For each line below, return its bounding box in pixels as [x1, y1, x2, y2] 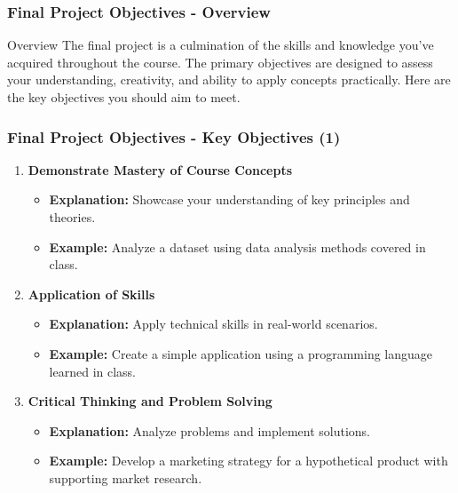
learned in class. [49, 362, 137, 380]
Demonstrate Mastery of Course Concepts [28, 160, 293, 179]
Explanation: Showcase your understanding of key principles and [49, 190, 410, 209]
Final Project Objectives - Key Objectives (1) [7, 125, 341, 147]
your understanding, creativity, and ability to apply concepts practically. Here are [7, 70, 451, 89]
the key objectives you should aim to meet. [7, 88, 241, 106]
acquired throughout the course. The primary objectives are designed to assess [7, 52, 433, 71]
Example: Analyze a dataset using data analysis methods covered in [49, 237, 426, 256]
